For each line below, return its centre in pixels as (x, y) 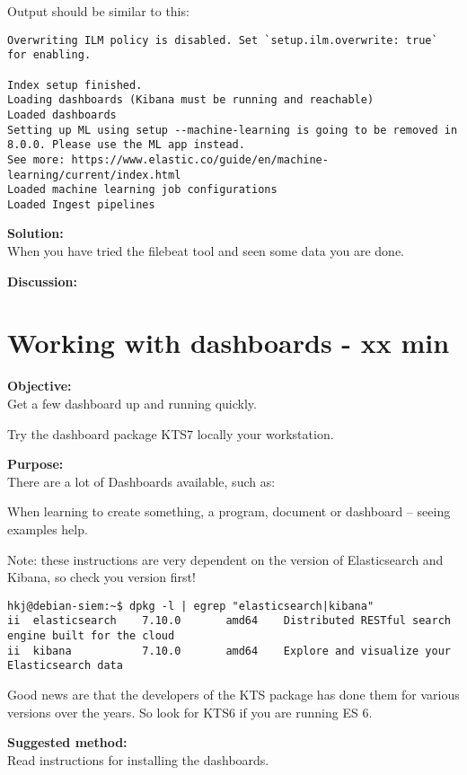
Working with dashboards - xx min (229, 343)
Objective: (40, 386)
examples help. (48, 528)
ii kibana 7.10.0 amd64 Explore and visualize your (229, 651)
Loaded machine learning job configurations (142, 190)
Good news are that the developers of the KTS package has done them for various (233, 694)
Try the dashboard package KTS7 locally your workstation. (171, 433)
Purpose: (35, 464)
